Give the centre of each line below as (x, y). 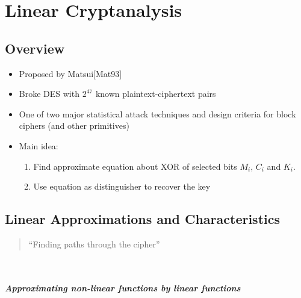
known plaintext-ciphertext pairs (156, 94)
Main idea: (39, 145)
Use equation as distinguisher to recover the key (122, 186)
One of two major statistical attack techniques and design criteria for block (157, 113)
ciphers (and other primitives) (74, 126)
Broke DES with (49, 94)
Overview (35, 48)
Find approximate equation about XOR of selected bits (135, 166)
